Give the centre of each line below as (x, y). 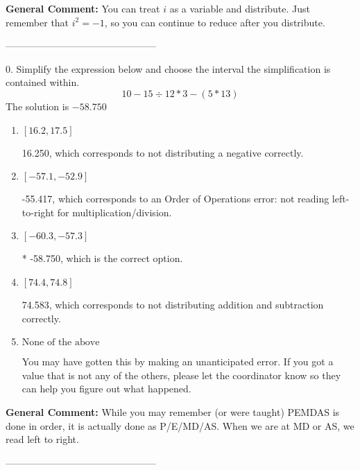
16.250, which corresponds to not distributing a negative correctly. (163, 152)
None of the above (61, 343)
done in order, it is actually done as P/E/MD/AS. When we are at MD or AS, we (180, 425)
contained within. (43, 82)
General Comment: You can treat (83, 8)
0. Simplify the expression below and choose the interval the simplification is (168, 68)
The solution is (37, 106)
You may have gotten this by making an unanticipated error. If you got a (178, 362)
